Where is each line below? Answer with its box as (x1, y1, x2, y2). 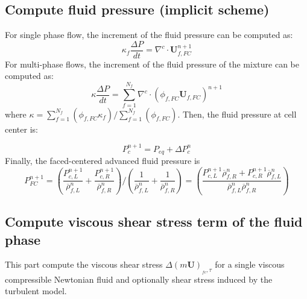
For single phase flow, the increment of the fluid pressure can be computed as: (5, 28, 293, 41)
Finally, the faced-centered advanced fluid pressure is (5, 154, 200, 167)
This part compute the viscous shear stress (5, 258, 163, 271)
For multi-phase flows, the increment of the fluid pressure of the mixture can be (5, 57, 299, 70)
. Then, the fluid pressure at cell (177, 107, 297, 120)
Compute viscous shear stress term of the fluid (5, 212, 303, 231)
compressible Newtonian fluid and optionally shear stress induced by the (5, 272, 273, 285)
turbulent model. (5, 285, 67, 297)
